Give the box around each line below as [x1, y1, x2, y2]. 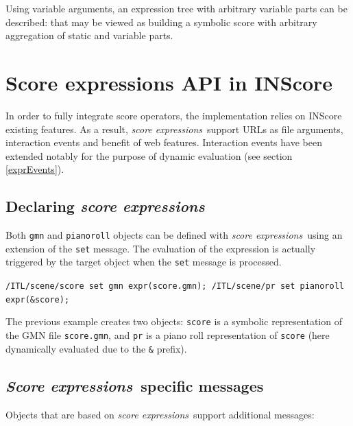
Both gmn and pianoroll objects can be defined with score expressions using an [5, 228, 343, 242]
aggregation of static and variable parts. [5, 28, 173, 43]
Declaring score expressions [5, 196, 205, 217]
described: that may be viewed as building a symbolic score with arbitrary [5, 14, 317, 29]
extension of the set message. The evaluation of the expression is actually [5, 241, 316, 255]
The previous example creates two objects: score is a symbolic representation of [5, 314, 342, 329]
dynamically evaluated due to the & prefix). [5, 341, 187, 355]
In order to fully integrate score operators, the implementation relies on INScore [5, 108, 342, 122]
